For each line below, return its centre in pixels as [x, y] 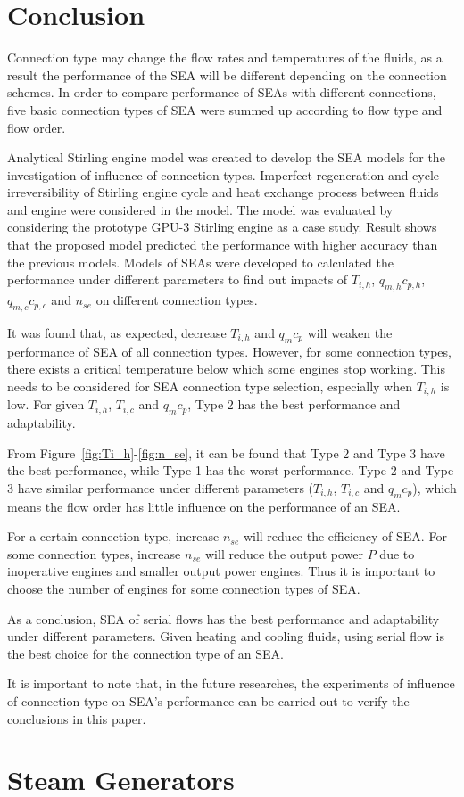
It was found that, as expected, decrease [117, 332]
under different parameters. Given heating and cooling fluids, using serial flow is [226, 636]
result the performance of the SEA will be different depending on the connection [227, 74]
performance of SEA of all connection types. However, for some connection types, [229, 351]
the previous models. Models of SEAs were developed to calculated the [201, 262]
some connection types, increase [94, 553]
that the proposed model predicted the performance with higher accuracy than [223, 245]
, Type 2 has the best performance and [294, 404]
